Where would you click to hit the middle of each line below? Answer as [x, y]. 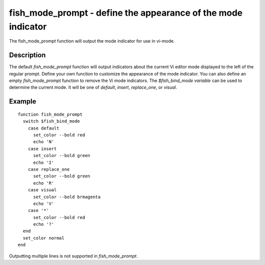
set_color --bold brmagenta [67, 197]
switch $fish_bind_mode [52, 121]
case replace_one [49, 169]
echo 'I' [44, 162]
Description [27, 55]
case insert [42, 149]
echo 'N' [44, 142]
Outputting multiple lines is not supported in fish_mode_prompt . [73, 256]
